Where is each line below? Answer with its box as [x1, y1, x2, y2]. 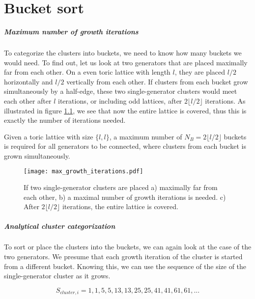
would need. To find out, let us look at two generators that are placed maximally [4, 57, 248, 67]
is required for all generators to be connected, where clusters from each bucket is [4, 141, 246, 151]
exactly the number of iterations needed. [4, 115, 126, 125]
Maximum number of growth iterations [4, 26, 139, 36]
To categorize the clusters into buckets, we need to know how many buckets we [4, 47, 242, 57]
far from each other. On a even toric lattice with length [4, 67, 170, 77]
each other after [4, 95, 52, 106]
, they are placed [174, 67, 226, 77]
